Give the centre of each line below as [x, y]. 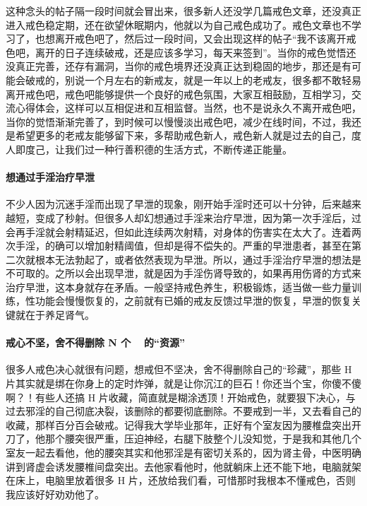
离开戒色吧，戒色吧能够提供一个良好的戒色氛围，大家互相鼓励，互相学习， [179, 94]
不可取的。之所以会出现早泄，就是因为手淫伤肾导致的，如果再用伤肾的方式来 [183, 273]
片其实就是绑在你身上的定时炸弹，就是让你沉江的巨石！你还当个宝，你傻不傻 [183, 383]
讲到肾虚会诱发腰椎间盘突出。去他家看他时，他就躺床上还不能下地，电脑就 [179, 466]
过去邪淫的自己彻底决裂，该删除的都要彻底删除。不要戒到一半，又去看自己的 [183, 411]
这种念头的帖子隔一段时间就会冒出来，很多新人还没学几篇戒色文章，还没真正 [183, 11]
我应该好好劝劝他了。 [55, 494]
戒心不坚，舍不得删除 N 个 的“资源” [96, 342]
